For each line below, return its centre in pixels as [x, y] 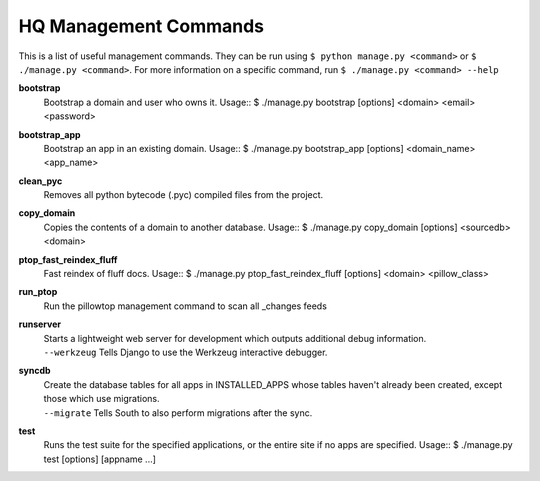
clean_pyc [40, 181]
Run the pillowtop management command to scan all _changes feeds [185, 306]
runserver [40, 324]
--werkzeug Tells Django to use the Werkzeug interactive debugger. [185, 352]
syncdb [34, 371]
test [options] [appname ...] [100, 459]
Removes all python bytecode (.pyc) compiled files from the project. [183, 195]
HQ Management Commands [141, 26]
